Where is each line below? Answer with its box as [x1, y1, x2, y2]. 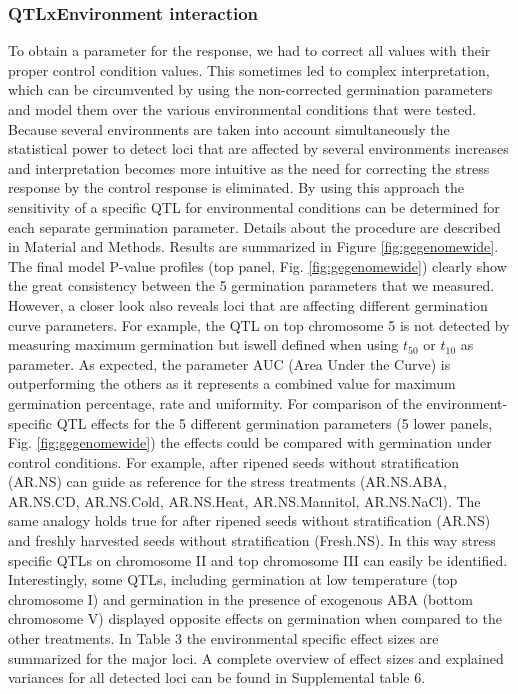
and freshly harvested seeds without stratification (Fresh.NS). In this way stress [8, 530, 496, 551]
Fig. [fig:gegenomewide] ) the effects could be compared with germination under [8, 432, 492, 453]
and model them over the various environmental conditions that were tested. [8, 99, 477, 119]
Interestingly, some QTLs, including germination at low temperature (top [8, 569, 458, 590]
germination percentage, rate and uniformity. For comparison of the [8, 392, 422, 413]
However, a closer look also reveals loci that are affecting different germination [8, 294, 488, 315]
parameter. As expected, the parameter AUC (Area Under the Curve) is [8, 353, 451, 374]
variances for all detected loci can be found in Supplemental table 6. [8, 667, 426, 688]
